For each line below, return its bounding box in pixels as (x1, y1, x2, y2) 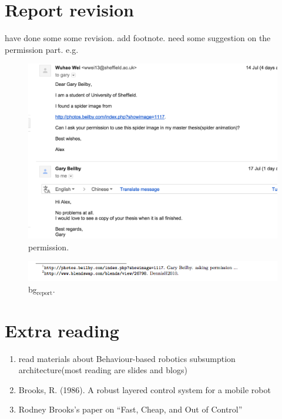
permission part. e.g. (5, 43, 79, 55)
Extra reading (5, 318, 119, 342)
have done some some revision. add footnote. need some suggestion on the (5, 32, 271, 44)
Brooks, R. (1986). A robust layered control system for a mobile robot (18, 383, 271, 395)
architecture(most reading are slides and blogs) (18, 364, 187, 376)
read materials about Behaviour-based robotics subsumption (18, 352, 236, 364)
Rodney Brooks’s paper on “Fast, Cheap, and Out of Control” (18, 403, 243, 415)
